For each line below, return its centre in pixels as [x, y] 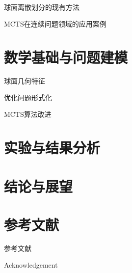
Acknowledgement [31, 264]
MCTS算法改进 [28, 114]
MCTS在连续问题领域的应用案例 [55, 23]
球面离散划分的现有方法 [42, 7]
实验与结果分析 [52, 148]
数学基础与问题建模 [66, 57]
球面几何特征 [25, 81]
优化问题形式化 [28, 97]
